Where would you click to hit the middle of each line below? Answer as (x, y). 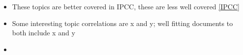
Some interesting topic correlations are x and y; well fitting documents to (122, 23)
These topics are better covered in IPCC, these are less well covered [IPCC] (126, 6)
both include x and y (44, 33)
